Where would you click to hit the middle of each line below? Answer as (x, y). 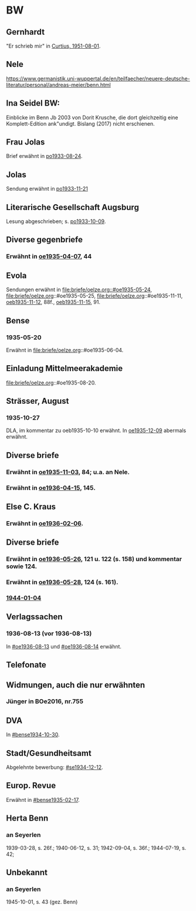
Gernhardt (26, 32)
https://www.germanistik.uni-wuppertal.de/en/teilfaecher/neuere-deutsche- (98, 78)
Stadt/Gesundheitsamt (49, 753)
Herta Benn (27, 819)
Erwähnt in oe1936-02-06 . (45, 523)
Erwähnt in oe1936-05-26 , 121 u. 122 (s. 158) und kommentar (94, 559)
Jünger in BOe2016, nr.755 (45, 701)
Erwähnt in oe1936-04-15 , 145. (51, 488)
